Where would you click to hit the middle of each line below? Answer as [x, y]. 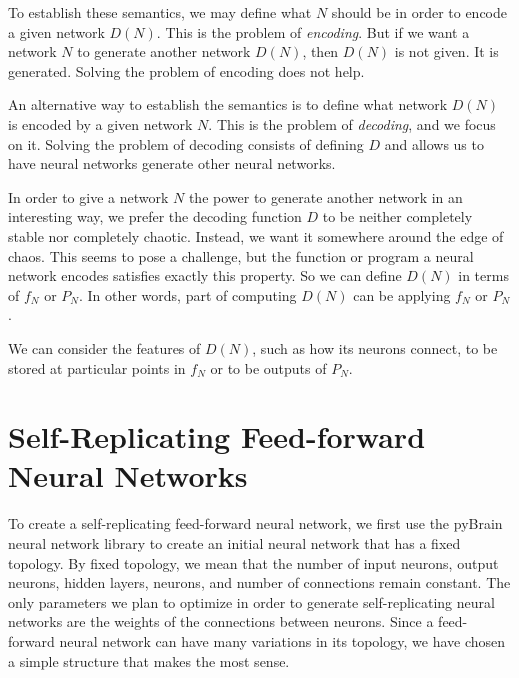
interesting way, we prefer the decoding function [155, 216]
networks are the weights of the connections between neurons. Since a [221, 621]
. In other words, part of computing [187, 294]
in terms [483, 275]
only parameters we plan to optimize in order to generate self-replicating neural [251, 601]
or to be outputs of [268, 367]
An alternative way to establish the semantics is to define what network [228, 104]
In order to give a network [88, 196]
